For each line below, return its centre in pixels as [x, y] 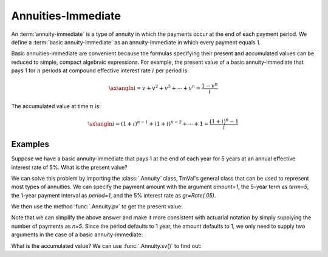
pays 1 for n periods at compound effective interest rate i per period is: [100, 70]
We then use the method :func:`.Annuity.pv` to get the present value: [97, 207]
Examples [30, 144]
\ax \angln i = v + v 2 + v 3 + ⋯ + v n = [155, 88]
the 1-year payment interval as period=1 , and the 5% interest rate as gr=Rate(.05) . [114, 195]
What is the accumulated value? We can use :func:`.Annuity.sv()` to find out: [106, 245]
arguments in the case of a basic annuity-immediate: [77, 235]
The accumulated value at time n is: [56, 106]
